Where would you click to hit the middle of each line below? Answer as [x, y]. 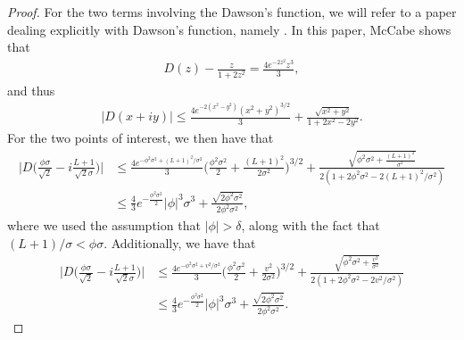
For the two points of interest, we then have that [141, 138]
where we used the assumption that [104, 225]
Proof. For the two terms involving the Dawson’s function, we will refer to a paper [232, 12]
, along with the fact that [311, 225]
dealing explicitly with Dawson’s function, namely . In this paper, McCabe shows [229, 29]
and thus [31, 90]
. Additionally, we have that [180, 243]
